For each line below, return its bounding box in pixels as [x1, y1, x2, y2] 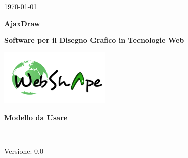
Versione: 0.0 [4, 145, 43, 156]
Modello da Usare [4, 112, 68, 122]
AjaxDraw [4, 18, 40, 28]
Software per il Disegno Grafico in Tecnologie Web [4, 35, 184, 45]
